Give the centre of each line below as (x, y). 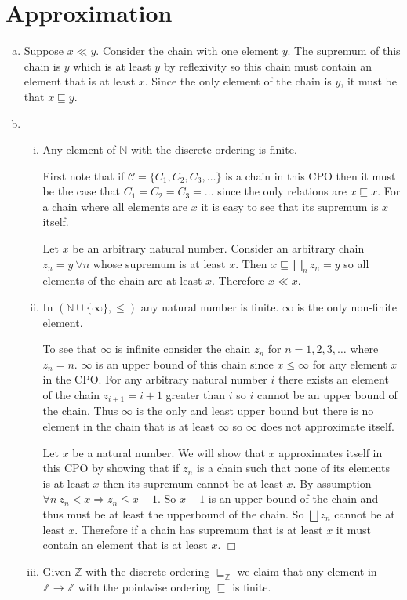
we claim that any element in (307, 571)
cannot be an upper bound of (327, 395)
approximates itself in (331, 452)
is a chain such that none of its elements (293, 468)
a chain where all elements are (115, 206)
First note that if (84, 175)
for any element (350, 364)
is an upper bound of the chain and (293, 498)
